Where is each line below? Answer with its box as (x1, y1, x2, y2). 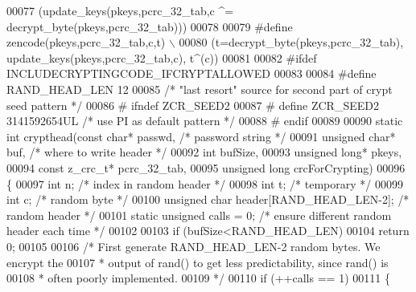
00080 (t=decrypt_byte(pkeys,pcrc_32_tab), (179, 34, 404, 51)
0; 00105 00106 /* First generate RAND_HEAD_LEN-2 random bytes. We (6, 237, 381, 254)
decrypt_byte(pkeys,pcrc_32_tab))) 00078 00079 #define (6, 18, 293, 34)
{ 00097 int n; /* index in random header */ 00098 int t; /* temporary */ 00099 (6, 175, 403, 192)
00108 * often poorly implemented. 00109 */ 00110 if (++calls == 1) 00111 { (6, 270, 390, 286)
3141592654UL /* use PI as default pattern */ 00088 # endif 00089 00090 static (6, 112, 403, 129)
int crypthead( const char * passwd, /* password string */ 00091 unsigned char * (6, 128, 396, 144)
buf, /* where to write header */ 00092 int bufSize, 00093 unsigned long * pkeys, (6, 144, 402, 160)
